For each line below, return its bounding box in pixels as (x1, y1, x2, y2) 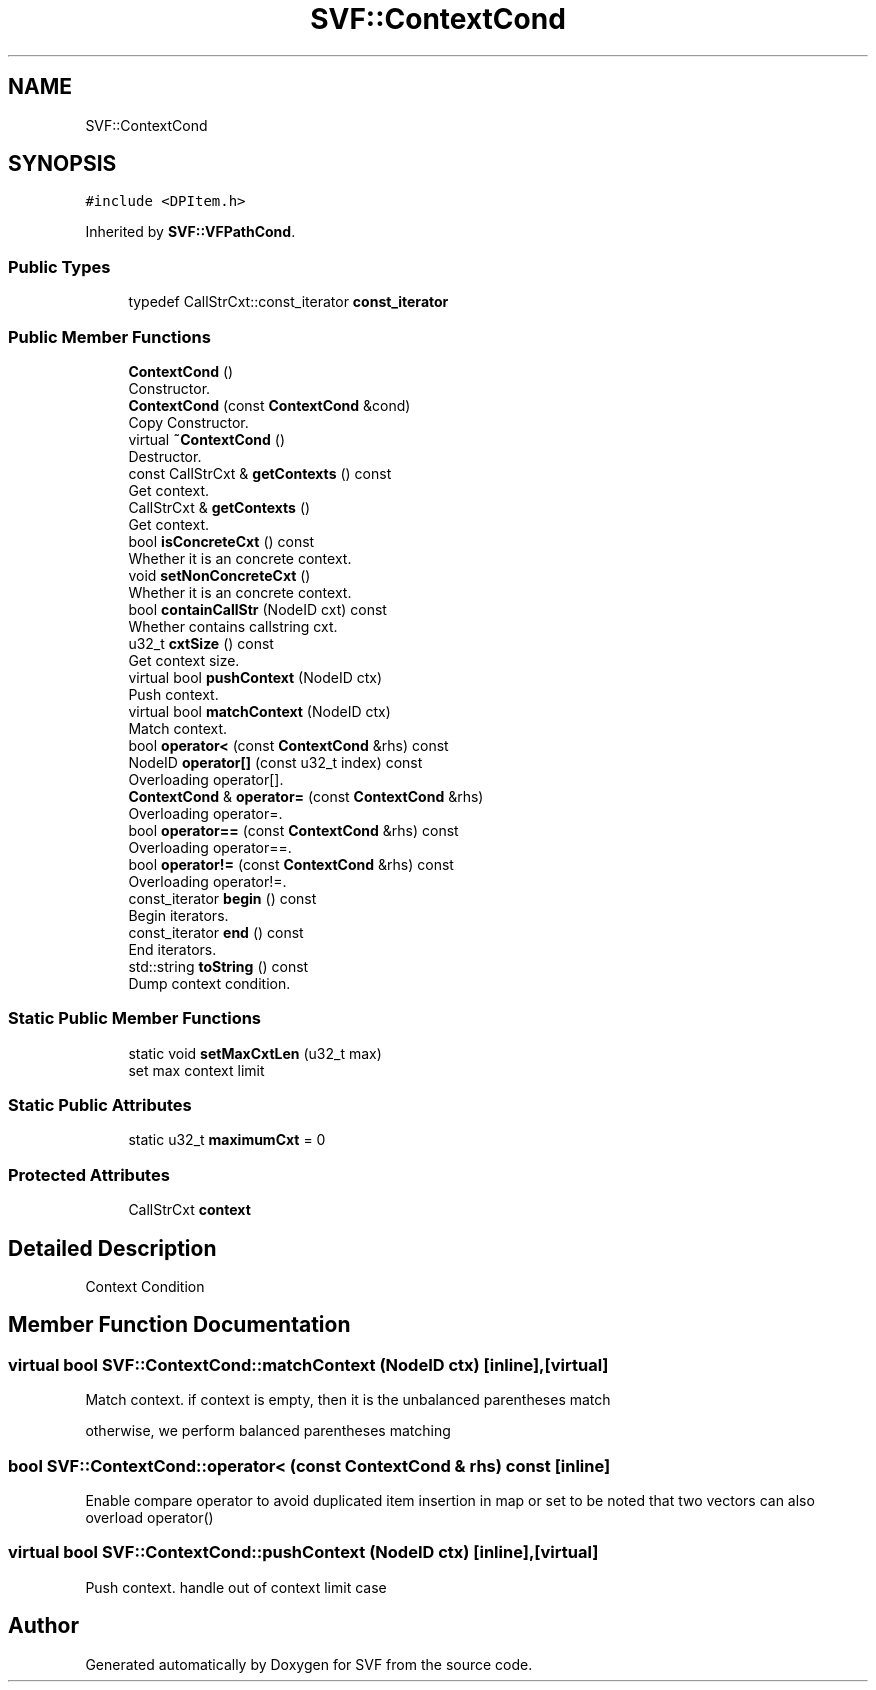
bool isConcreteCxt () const (128, 532, 315, 550)
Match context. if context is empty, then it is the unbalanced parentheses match (85, 1391, 611, 1409)
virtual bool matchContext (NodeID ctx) (128, 702, 391, 720)
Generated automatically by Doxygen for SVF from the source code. (85, 1655, 533, 1673)
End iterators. (128, 940, 217, 958)
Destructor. (128, 447, 202, 465)
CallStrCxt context (128, 1201, 251, 1219)
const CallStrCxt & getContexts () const (128, 464, 392, 482)
